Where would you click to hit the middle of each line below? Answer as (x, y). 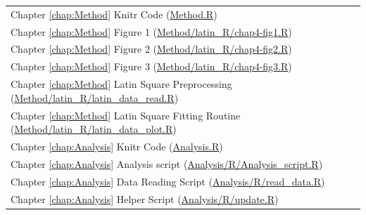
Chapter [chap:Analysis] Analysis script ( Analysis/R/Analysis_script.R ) (167, 163)
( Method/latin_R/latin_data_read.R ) (95, 97)
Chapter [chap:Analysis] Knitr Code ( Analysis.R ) (117, 146)
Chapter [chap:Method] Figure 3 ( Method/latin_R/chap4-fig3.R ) (151, 66)
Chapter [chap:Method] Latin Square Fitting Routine (126, 115)
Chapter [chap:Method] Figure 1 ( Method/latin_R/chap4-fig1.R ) (151, 31)
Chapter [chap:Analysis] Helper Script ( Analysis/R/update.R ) (145, 198)
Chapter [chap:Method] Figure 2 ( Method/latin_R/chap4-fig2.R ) (151, 49)
